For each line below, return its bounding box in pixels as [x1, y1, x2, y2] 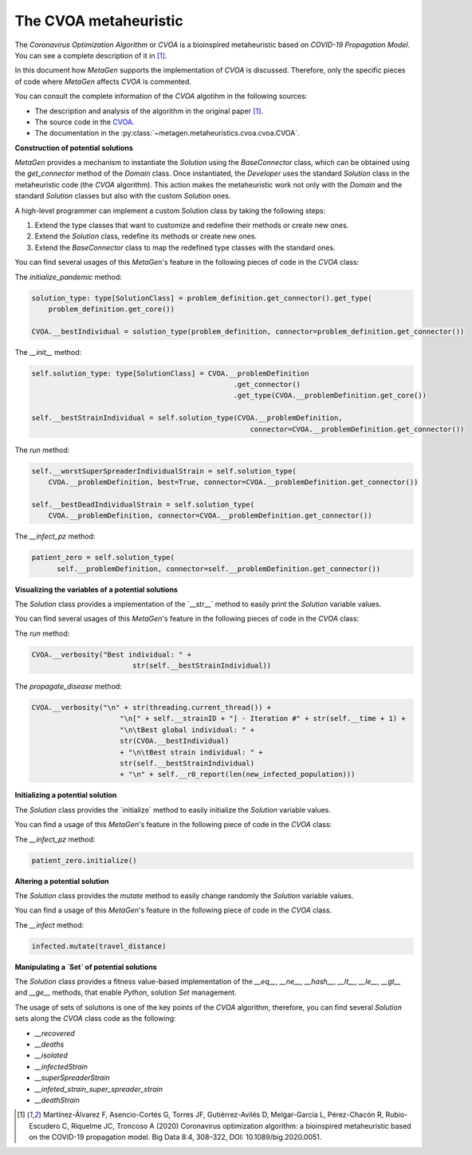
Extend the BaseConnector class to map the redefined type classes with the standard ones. [34, 242, 336, 252]
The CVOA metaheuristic [14, 12, 183, 30]
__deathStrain [34, 1095, 80, 1105]
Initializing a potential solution [14, 790, 117, 800]
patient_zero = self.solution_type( [31, 553, 175, 562]
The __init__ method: [14, 347, 82, 357]
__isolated [34, 1051, 68, 1060]
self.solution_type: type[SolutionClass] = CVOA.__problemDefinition [31, 369, 309, 378]
